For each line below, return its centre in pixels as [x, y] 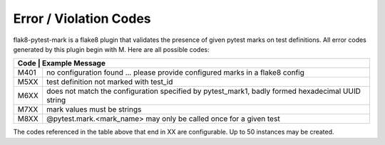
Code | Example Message [62, 63]
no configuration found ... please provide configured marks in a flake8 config [175, 72]
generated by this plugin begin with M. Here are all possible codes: [111, 49]
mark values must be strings [94, 109]
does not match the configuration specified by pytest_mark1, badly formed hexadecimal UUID [204, 91]
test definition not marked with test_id [110, 82]
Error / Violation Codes [82, 18]
